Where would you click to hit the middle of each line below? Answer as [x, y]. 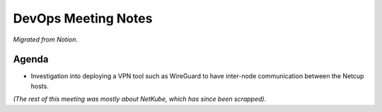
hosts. [40, 86]
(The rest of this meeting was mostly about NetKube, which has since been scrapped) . [140, 99]
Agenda [31, 60]
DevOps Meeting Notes [83, 18]
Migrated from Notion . [45, 39]
